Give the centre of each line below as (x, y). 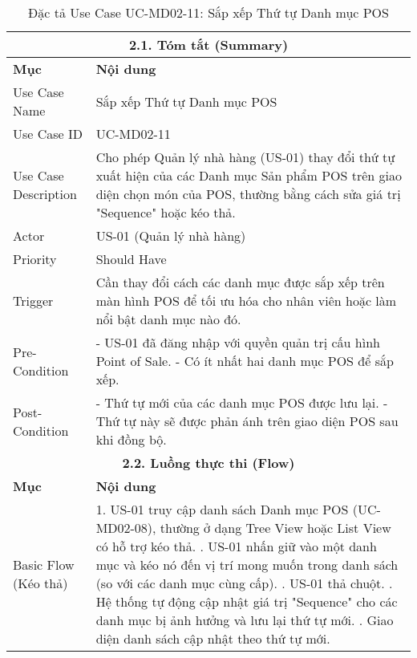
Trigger (33, 301)
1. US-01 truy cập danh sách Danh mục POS (222, 509)
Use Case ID (48, 134)
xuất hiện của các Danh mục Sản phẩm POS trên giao (249, 175)
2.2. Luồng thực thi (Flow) (208, 463)
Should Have (131, 259)
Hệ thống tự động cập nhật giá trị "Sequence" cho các (247, 601)
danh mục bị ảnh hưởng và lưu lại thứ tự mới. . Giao (245, 620)
